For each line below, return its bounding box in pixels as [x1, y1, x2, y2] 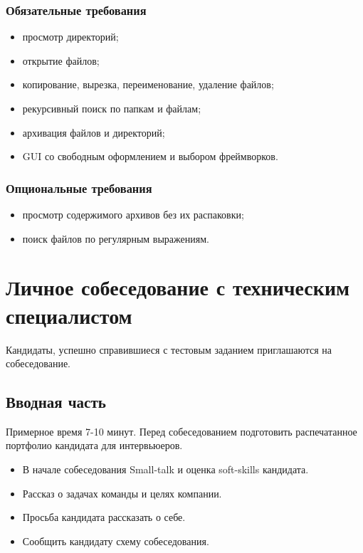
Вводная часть [6, 391, 106, 413]
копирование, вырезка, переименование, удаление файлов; [22, 77, 274, 92]
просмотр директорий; [22, 29, 119, 44]
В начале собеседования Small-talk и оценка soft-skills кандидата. [22, 462, 309, 477]
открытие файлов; [22, 53, 100, 68]
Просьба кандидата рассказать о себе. [22, 510, 186, 525]
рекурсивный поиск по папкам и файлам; [22, 101, 201, 115]
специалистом [6, 300, 132, 330]
